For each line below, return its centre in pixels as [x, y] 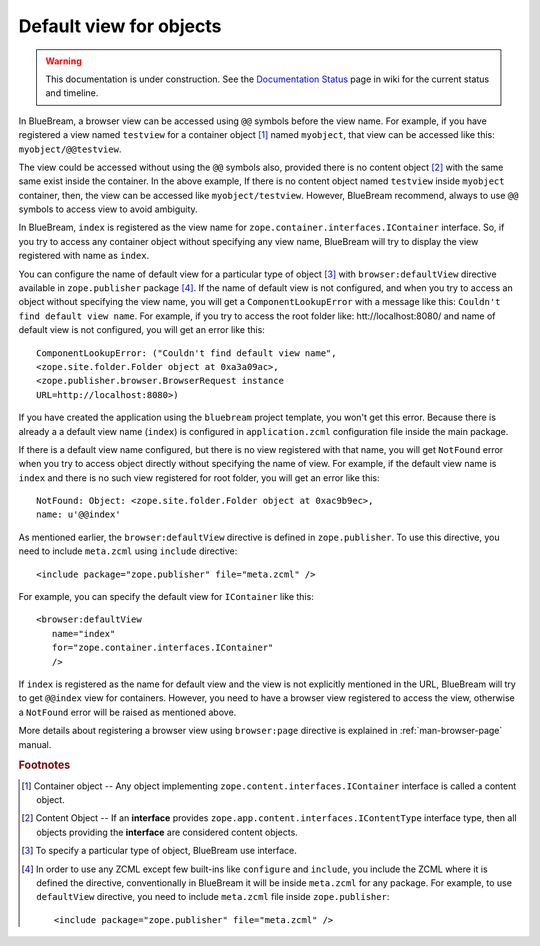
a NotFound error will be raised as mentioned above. [127, 712]
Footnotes [44, 765]
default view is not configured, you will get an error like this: [141, 330]
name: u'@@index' [78, 514]
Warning [63, 61]
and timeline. [72, 93]
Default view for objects [120, 26]
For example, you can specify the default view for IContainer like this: [166, 597]
